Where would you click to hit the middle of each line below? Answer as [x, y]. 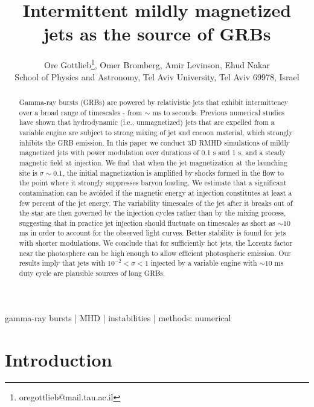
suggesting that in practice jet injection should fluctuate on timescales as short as [147, 223]
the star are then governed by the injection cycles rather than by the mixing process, [152, 213]
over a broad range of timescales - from [81, 112]
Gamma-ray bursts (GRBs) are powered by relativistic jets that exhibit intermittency [154, 102]
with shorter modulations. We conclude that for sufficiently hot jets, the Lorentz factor [155, 243]
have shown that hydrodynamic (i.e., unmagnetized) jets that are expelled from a [147, 122]
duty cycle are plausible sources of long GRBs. [92, 273]
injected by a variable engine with [204, 263]
